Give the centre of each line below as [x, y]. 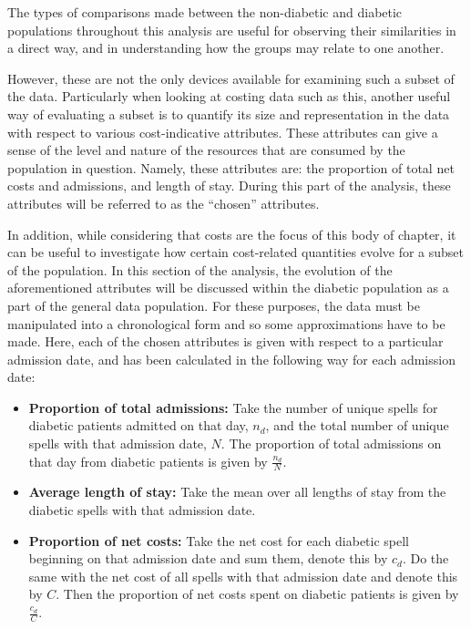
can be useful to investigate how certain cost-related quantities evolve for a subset [236, 252]
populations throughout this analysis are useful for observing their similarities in [232, 30]
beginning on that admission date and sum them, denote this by [208, 558]
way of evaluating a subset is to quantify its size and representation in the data [229, 113]
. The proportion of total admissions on [331, 443]
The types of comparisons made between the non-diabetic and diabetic [205, 12]
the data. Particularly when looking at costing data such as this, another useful [229, 96]
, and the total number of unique [357, 425]
